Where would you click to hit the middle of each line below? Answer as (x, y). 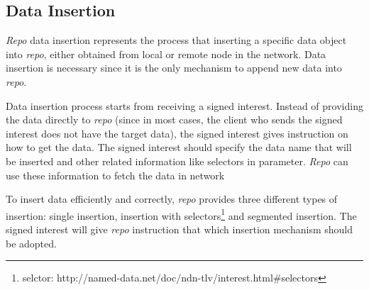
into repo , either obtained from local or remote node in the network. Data (166, 54)
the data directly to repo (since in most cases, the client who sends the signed (174, 119)
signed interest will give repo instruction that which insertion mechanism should (179, 229)
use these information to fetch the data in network (115, 175)
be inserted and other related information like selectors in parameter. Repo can (177, 161)
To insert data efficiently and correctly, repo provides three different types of (172, 199)
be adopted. (31, 243)
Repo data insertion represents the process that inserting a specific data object (176, 40)
